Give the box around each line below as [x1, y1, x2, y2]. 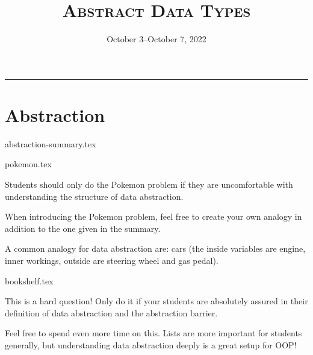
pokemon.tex [5, 158, 52, 170]
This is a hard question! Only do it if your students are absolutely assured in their [5, 295, 308, 307]
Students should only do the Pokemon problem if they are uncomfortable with [5, 178, 293, 191]
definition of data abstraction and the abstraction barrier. [5, 306, 218, 319]
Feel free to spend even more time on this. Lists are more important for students [5, 327, 302, 339]
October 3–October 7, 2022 [107, 33, 206, 45]
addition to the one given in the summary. [5, 222, 161, 234]
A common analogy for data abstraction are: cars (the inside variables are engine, [5, 242, 306, 255]
